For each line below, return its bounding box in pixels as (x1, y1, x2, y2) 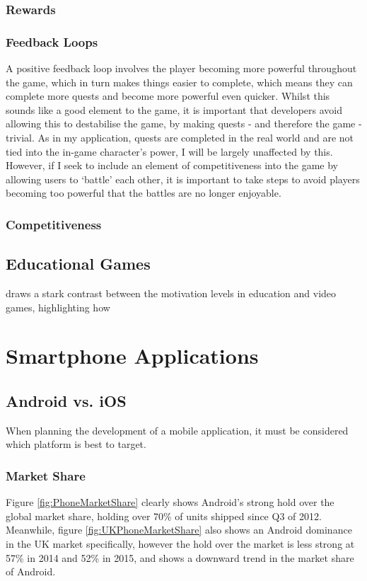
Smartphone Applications (6, 341, 259, 370)
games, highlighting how (6, 299, 110, 314)
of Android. (6, 564, 56, 579)
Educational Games (6, 253, 151, 275)
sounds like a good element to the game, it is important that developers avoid (6, 102, 342, 117)
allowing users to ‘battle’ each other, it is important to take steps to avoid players (6, 171, 360, 186)
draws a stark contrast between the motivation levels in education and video (6, 286, 337, 301)
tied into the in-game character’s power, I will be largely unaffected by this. (6, 144, 333, 159)
